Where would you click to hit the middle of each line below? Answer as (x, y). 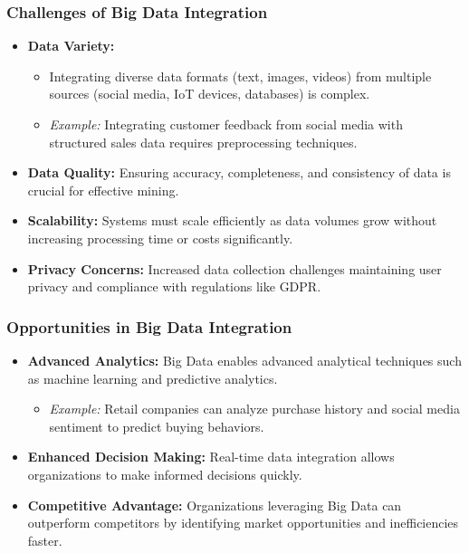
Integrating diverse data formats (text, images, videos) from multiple (240, 76)
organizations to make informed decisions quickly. (165, 474)
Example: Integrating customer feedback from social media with (226, 124)
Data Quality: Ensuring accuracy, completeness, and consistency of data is (239, 172)
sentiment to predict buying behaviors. (157, 426)
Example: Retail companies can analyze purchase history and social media (254, 409)
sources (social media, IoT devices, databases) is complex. (210, 94)
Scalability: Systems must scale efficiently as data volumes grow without (232, 220)
